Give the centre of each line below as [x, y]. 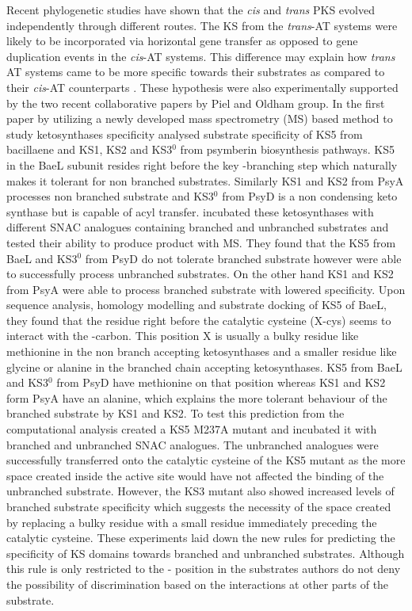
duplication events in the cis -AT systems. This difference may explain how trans [201, 56]
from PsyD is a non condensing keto [310, 196]
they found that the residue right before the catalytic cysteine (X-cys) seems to [199, 320]
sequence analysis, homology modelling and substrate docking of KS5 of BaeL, [196, 305]
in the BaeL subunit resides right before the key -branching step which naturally [202, 164]
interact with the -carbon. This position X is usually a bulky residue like [183, 336]
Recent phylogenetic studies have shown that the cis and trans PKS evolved [191, 10]
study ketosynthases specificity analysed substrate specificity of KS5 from [185, 134]
